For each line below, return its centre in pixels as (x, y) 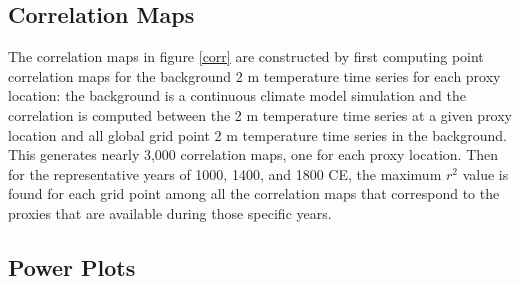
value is (485, 173)
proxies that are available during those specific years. (170, 212)
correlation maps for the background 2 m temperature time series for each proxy (254, 75)
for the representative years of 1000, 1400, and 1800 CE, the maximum (225, 173)
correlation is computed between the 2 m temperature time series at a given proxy (260, 114)
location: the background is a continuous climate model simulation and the (237, 95)
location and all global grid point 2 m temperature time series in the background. (257, 134)
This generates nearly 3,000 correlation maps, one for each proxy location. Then (253, 154)
